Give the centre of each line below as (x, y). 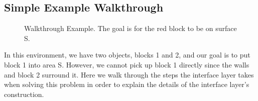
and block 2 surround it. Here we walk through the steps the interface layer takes (129, 74)
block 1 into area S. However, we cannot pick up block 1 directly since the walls (127, 64)
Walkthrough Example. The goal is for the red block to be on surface (131, 28)
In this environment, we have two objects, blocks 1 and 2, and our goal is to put (127, 55)
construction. (24, 94)
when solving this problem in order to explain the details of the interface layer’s (127, 84)
